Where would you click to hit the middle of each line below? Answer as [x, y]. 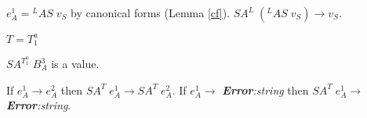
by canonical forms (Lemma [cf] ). [150, 13]
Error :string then [265, 89]
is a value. [75, 64]
